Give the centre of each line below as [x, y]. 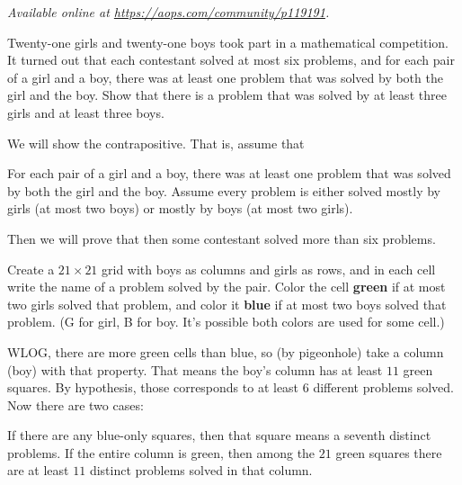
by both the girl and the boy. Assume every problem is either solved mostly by [224, 190]
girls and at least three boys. [86, 112]
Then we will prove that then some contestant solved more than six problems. [222, 238]
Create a [31, 269]
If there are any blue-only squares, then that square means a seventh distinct [219, 435]
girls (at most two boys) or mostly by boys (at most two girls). [180, 208]
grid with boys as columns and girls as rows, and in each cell [269, 269]
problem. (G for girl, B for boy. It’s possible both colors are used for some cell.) [226, 322]
